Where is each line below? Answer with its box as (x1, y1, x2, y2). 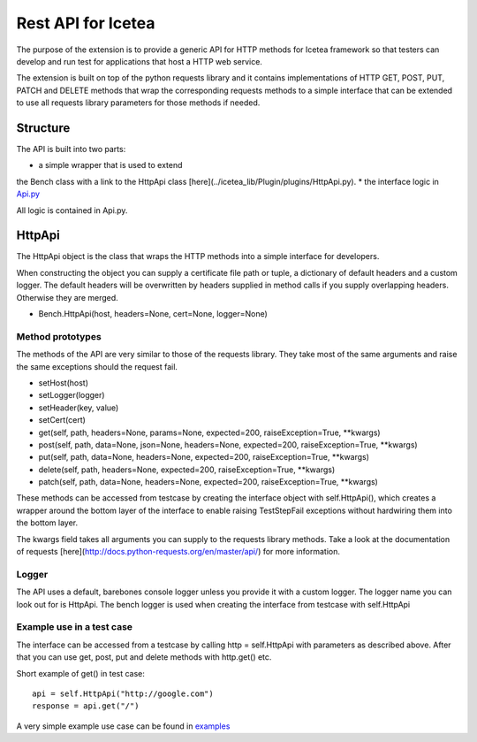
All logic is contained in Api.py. (16, 204, 128, 216)
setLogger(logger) (38, 390, 105, 401)
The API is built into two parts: (16, 144, 126, 155)
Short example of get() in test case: (16, 668, 146, 678)
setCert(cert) (38, 415, 86, 425)
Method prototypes (16, 330, 102, 342)
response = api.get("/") (32, 701, 140, 711)
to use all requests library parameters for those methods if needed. (16, 97, 261, 108)
